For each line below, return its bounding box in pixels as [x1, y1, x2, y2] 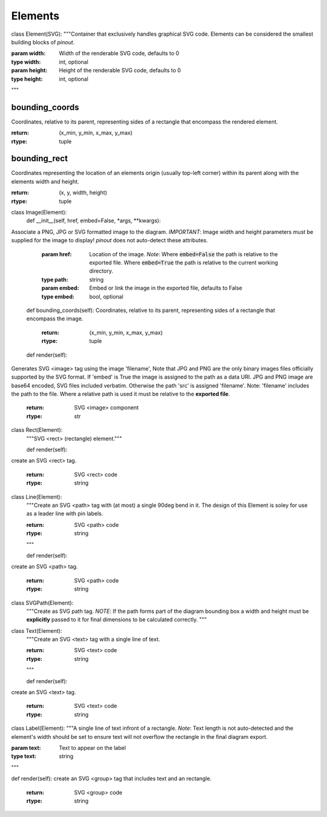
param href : [41, 250, 72, 257]
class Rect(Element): [11, 426, 63, 434]
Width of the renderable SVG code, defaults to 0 [59, 50, 180, 57]
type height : [11, 75, 43, 82]
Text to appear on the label [59, 744, 127, 751]
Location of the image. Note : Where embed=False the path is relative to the [89, 250, 279, 257]
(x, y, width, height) [59, 189, 107, 196]
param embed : [41, 285, 79, 292]
